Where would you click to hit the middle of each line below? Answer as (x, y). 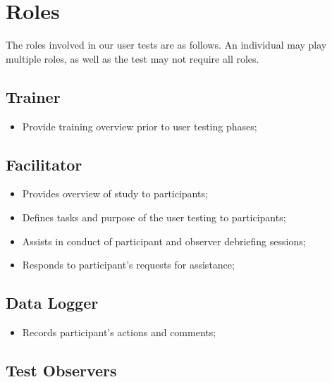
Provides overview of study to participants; (115, 193)
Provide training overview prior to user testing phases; (140, 126)
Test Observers (61, 370)
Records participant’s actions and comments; (119, 332)
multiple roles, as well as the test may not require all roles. (133, 58)
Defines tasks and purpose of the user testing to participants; (154, 217)
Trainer (33, 96)
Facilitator (44, 164)
